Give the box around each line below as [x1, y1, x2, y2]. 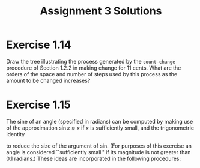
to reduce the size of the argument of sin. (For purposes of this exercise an [6, 142, 192, 149]
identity [6, 130, 25, 137]
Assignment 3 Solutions [40, 4, 162, 18]
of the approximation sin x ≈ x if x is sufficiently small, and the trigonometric [6, 124, 194, 131]
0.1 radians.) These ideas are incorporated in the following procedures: [6, 155, 181, 162]
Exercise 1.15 [6, 98, 71, 112]
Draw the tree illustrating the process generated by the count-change [6, 58, 176, 65]
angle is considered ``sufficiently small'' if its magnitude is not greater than [6, 148, 191, 155]
